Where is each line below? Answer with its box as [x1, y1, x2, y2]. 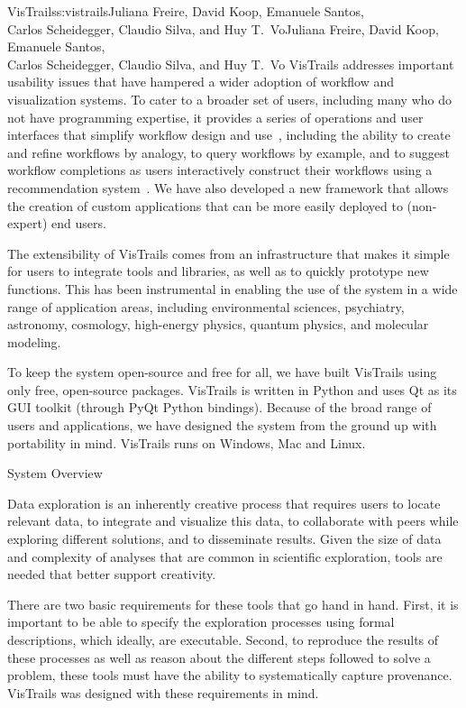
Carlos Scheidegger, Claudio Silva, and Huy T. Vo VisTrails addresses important [7, 54, 454, 73]
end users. [51, 214, 106, 233]
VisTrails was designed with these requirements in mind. [7, 683, 319, 702]
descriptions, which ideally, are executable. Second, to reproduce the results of [7, 630, 439, 648]
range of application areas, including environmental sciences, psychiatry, [7, 297, 405, 316]
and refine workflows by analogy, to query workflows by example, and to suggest [7, 143, 450, 161]
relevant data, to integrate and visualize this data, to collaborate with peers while [7, 511, 459, 530]
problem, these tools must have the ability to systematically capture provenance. [7, 666, 452, 685]
